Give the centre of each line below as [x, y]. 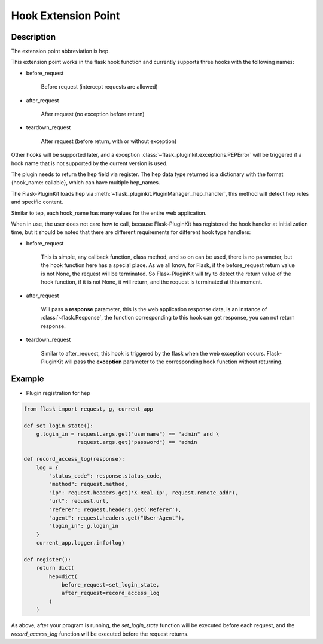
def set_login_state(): [59, 426]
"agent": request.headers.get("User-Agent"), [117, 517]
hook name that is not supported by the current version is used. [89, 163]
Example [28, 379]
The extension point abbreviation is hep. [60, 51]
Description [33, 37]
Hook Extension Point [65, 16]
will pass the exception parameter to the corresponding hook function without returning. [173, 362]
